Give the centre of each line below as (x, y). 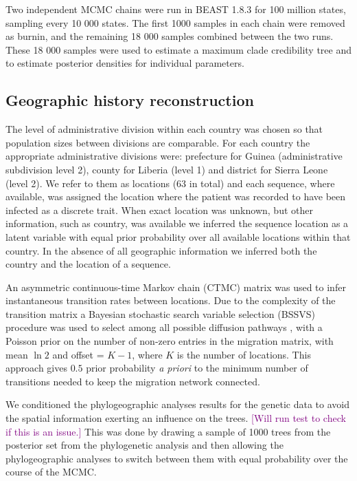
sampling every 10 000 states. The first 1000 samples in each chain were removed (175, 22)
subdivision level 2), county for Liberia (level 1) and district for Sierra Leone (167, 169)
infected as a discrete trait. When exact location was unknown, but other (159, 210)
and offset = (78, 354)
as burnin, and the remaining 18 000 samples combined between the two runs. (170, 36)
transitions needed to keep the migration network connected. (133, 381)
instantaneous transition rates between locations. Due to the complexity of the (171, 300)
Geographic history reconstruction (130, 100)
